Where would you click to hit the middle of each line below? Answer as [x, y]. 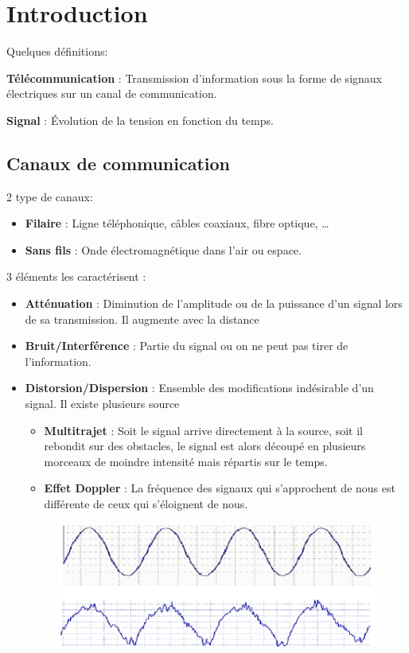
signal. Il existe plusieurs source [102, 404]
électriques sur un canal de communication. [112, 93]
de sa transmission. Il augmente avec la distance [142, 319]
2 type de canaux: [50, 196]
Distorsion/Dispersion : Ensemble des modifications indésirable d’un [199, 388]
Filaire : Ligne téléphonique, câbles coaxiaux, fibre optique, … [177, 223]
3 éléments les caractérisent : [76, 276]
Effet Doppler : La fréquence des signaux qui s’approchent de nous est [220, 488]
